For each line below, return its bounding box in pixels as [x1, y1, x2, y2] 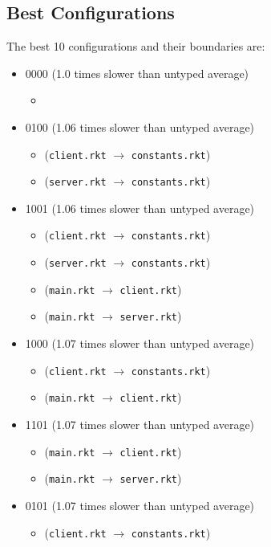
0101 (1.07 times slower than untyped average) [25, 496, 255, 513]
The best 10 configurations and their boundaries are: [6, 38, 265, 55]
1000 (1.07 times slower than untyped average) [25, 335, 255, 352]
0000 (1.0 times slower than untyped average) [25, 64, 249, 81]
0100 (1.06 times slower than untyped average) [25, 118, 255, 135]
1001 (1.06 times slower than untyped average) [25, 199, 255, 216]
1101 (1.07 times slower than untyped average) [25, 416, 255, 433]
